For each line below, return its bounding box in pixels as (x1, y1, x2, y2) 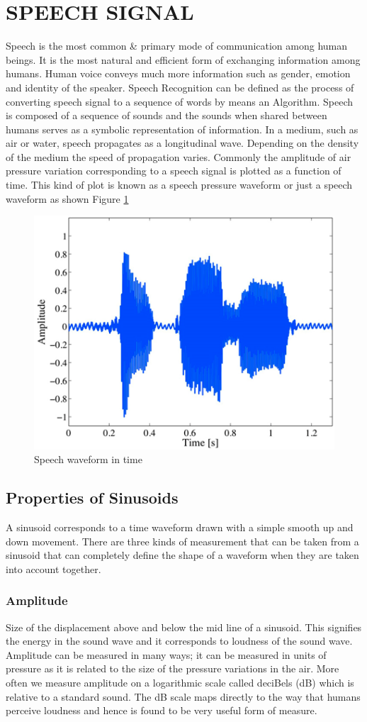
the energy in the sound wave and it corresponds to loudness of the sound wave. (6, 633, 353, 648)
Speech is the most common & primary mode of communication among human (6, 38, 348, 53)
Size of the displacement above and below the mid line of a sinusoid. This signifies (6, 619, 362, 634)
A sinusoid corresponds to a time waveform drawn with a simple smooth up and (6, 519, 354, 534)
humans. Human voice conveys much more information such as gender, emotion (6, 66, 351, 81)
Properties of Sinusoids (6, 487, 179, 509)
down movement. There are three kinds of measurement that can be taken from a (6, 533, 359, 548)
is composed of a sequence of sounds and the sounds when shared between (6, 108, 327, 123)
